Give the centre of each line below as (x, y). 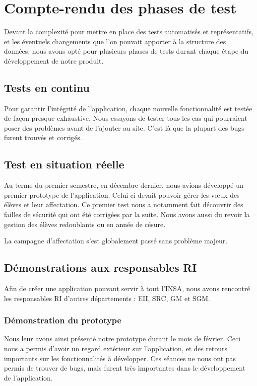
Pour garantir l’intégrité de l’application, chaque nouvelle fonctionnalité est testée (128, 108)
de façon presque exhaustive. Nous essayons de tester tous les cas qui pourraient (126, 118)
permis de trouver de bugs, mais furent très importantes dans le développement (125, 368)
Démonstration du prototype (63, 320)
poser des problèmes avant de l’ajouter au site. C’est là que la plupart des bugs (124, 127)
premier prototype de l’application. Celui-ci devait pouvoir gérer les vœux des (122, 194)
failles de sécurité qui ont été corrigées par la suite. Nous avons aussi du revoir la (127, 214)
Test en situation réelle (64, 164)
